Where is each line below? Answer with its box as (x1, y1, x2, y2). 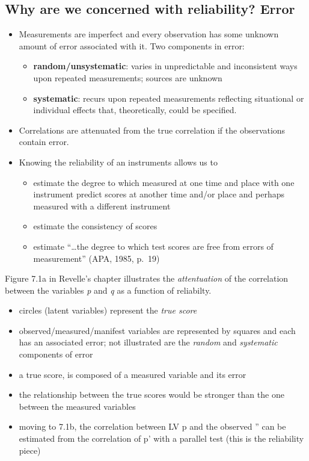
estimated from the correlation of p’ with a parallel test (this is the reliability (19, 432, 304, 445)
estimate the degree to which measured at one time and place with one (33, 176, 295, 188)
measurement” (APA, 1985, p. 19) (33, 252, 160, 264)
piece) (19, 444, 41, 456)
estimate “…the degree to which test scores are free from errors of (33, 240, 274, 252)
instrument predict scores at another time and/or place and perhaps (33, 188, 285, 200)
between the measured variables (19, 400, 136, 412)
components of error (19, 348, 93, 360)
